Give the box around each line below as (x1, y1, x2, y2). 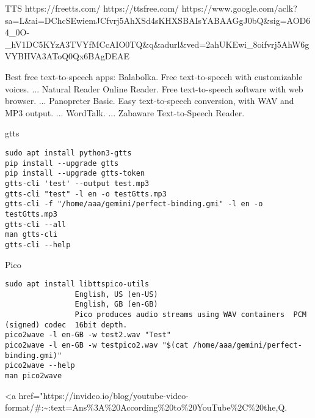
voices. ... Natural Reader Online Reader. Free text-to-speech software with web (5, 82, 303, 95)
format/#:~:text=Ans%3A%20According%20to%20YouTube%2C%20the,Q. (5, 401, 288, 414)
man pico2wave (5, 371, 62, 380)
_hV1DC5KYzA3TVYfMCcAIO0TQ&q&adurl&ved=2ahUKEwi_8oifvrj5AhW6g (5, 37, 310, 50)
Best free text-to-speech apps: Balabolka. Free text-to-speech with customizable (5, 70, 303, 83)
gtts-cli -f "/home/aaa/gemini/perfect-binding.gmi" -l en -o (5, 200, 263, 209)
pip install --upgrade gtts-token (5, 169, 145, 178)
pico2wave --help (5, 361, 75, 370)
